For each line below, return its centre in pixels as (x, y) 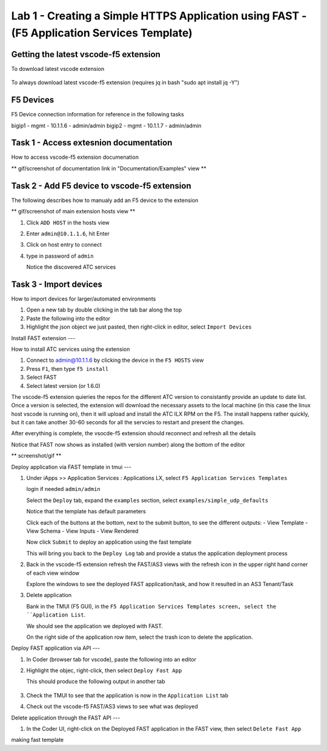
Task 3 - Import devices (57, 284)
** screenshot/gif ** (36, 456)
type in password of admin (60, 256)
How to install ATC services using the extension (71, 349)
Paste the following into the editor (68, 318)
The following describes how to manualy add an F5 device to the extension (105, 200)
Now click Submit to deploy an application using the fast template (109, 542)
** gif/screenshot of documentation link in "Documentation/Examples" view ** (109, 168)
